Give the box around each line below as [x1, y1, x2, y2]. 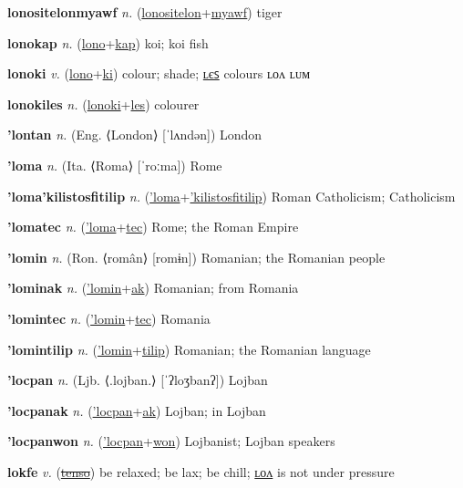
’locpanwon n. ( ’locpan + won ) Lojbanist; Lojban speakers [7, 431, 335, 451]
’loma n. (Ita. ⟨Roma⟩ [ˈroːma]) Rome [7, 155, 222, 174]
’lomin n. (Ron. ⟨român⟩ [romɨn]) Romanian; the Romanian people [7, 247, 386, 266]
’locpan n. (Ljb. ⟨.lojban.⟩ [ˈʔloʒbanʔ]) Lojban [7, 370, 268, 389]
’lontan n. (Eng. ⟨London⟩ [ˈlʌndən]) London [7, 125, 262, 144]
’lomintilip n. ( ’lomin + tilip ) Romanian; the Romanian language [7, 339, 371, 358]
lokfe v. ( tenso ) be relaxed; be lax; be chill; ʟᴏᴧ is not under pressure [7, 462, 395, 481]
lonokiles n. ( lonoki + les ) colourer [7, 94, 200, 113]
